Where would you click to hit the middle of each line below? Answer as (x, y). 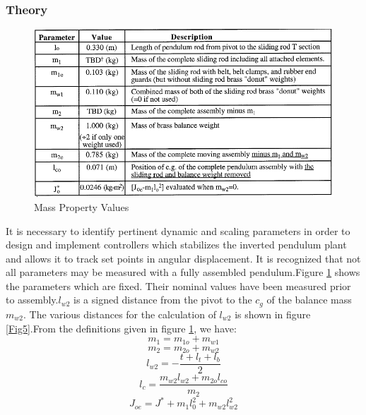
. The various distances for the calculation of (120, 314)
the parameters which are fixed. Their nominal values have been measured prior (178, 285)
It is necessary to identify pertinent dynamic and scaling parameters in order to (178, 230)
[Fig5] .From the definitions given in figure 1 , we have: (121, 328)
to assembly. (32, 300)
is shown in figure (273, 314)
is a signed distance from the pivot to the (163, 300)
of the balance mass (309, 300)
